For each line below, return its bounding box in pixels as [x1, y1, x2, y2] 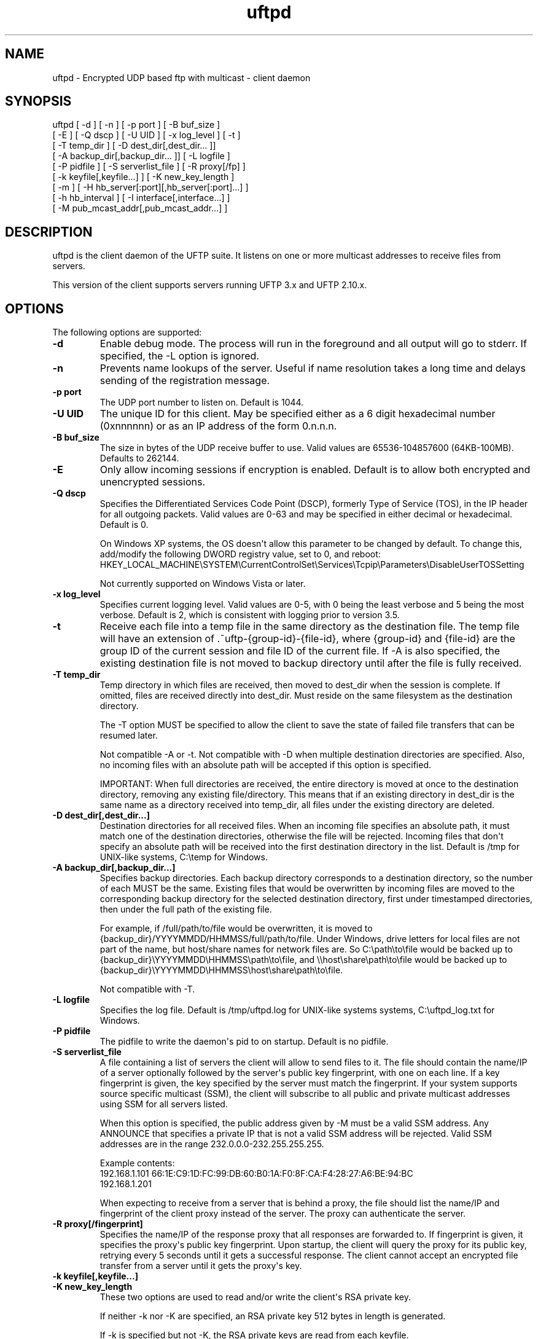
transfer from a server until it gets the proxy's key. [99, 1260, 302, 1271]
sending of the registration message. [99, 374, 270, 387]
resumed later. [99, 730, 158, 741]
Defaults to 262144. [99, 453, 179, 464]
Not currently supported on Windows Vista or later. [99, 578, 306, 589]
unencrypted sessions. [99, 476, 206, 489]
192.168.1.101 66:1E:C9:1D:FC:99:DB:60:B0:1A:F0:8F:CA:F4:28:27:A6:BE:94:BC [99, 1168, 413, 1179]
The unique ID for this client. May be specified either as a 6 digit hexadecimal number [99, 407, 496, 420]
